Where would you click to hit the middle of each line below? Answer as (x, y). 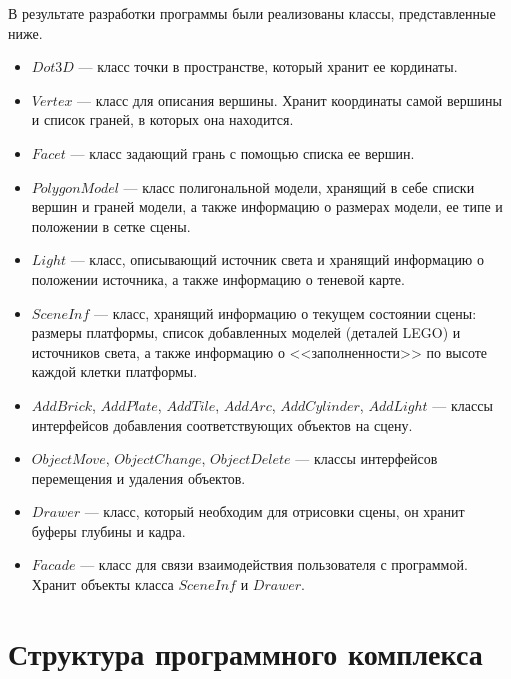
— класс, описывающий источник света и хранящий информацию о (277, 259)
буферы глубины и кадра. (108, 530)
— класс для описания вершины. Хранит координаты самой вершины (289, 99)
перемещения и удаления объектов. (138, 477)
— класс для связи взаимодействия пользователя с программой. (274, 564)
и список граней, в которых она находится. (162, 119)
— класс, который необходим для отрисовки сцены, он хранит (274, 511)
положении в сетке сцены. (111, 225)
